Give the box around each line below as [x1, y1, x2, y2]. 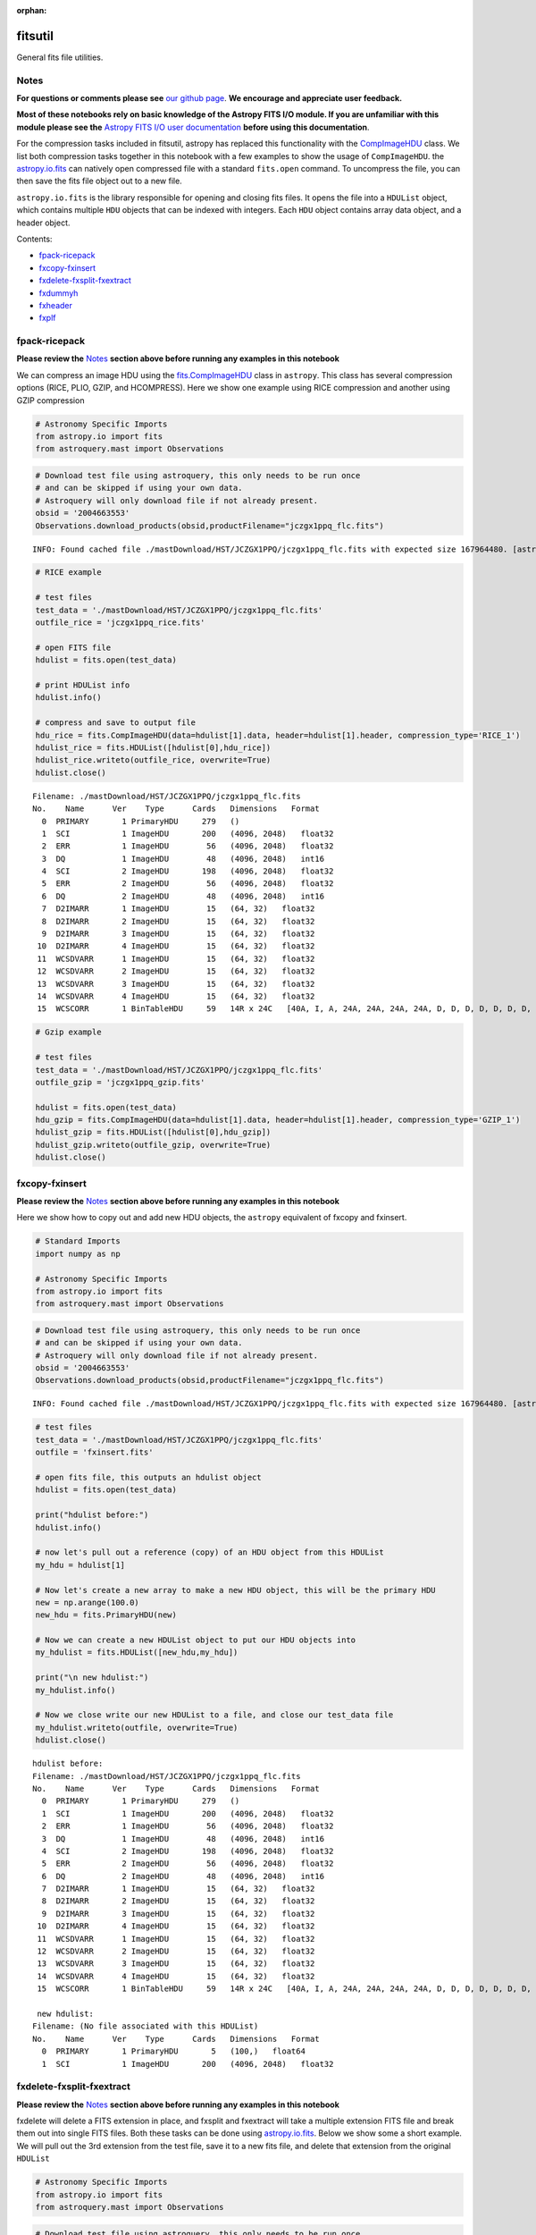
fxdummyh [38, 287, 79, 299]
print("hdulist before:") [35, 1510, 149, 1520]
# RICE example [35, 568, 102, 578]
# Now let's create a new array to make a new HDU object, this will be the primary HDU [35, 1585, 437, 1595]
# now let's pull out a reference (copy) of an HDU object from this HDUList [35, 1548, 384, 1557]
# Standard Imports [35, 1236, 121, 1246]
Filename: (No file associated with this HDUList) [32, 2021, 259, 2031]
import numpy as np [35, 1248, 121, 1259]
